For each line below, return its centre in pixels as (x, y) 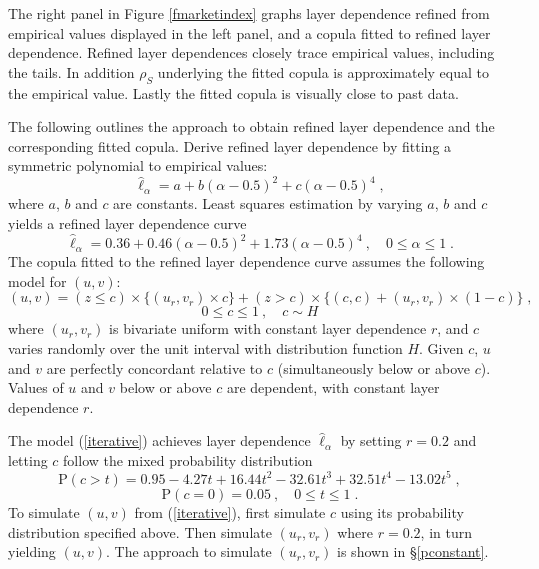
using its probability (402, 511)
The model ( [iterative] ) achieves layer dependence (159, 440)
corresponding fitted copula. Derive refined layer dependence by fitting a (230, 145)
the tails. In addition (71, 71)
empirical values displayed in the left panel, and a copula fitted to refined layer (249, 32)
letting (28, 459)
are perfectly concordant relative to (154, 367)
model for (37, 280)
